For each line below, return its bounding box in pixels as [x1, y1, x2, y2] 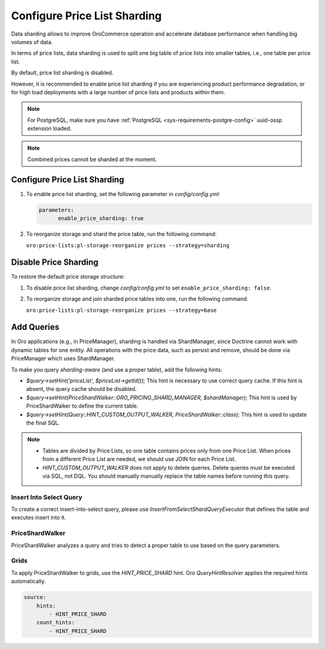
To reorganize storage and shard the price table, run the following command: [26, 230, 217, 238]
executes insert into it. [11, 514, 66, 521]
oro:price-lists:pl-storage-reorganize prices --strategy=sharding [26, 242, 230, 249]
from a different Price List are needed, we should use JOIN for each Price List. [42, 455, 237, 463]
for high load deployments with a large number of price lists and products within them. [11, 88, 226, 96]
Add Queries [11, 322, 60, 332]
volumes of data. [11, 38, 53, 45]
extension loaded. [27, 125, 72, 132]
